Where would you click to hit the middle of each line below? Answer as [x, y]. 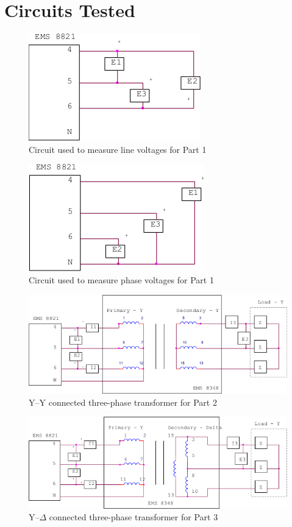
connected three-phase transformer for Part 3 [134, 517]
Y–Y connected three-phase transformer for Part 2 [123, 402]
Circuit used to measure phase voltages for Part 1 [121, 279]
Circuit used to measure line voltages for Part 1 [118, 149]
